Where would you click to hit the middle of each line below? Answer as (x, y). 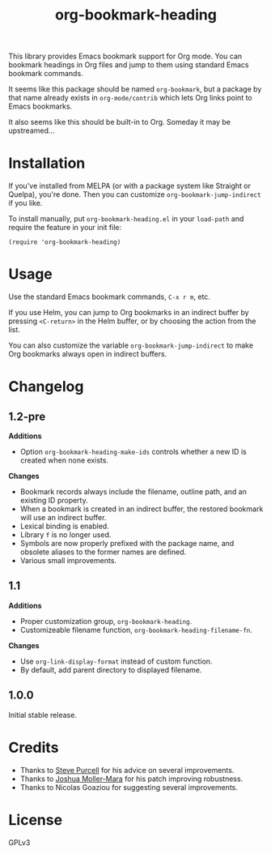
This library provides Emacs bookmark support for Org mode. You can (125, 56)
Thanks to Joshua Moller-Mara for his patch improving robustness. (131, 779)
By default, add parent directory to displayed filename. (111, 669)
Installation (47, 163)
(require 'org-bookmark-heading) (65, 242)
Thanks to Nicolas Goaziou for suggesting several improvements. (129, 787)
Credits (34, 747)
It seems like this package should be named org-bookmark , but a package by (135, 89)
